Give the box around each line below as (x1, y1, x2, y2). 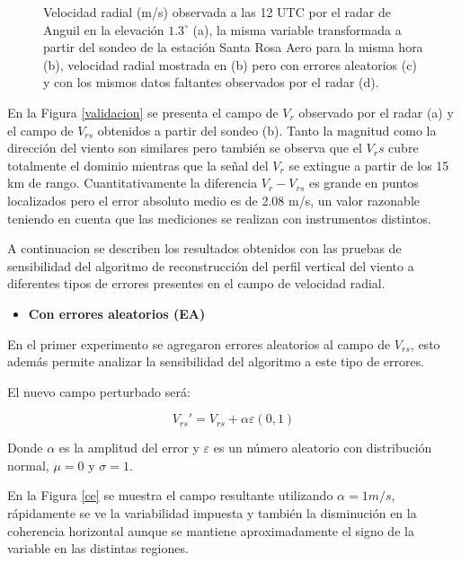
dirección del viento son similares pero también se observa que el (7, 138, 362, 157)
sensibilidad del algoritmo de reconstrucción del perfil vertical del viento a (7, 256, 414, 275)
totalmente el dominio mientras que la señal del (7, 155, 269, 174)
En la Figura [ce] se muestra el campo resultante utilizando (7, 486, 333, 505)
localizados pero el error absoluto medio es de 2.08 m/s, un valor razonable (7, 190, 421, 209)
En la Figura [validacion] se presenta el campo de (7, 102, 279, 121)
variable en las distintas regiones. (7, 539, 189, 558)
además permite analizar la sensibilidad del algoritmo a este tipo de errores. (7, 352, 425, 371)
